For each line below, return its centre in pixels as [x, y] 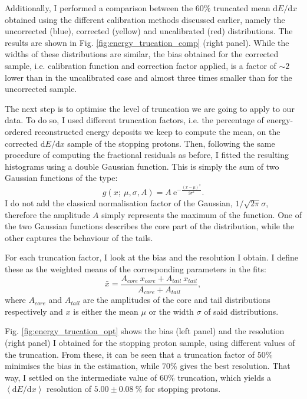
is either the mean [106, 311]
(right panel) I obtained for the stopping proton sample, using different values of [150, 342]
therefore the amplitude [47, 214]
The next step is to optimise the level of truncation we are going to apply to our [150, 108]
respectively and [34, 311]
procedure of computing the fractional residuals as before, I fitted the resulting [147, 155]
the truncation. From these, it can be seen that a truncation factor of [130, 354]
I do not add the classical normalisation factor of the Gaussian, [119, 203]
